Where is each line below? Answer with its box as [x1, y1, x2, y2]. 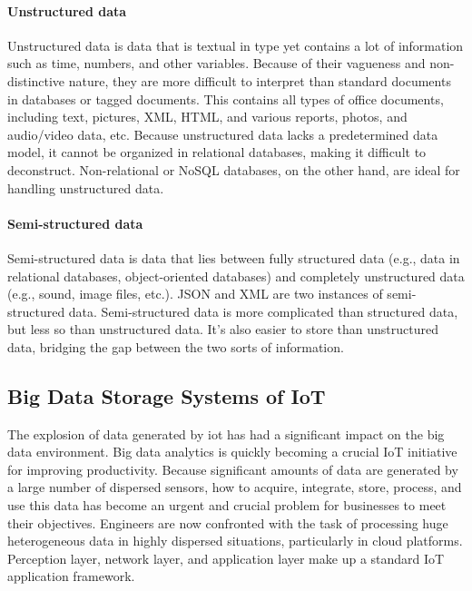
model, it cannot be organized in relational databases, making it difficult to [7, 143, 427, 162]
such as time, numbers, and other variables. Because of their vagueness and [7, 54, 426, 73]
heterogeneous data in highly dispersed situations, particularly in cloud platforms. [7, 531, 463, 550]
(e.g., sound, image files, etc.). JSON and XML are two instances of [7, 284, 383, 303]
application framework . [7, 566, 135, 586]
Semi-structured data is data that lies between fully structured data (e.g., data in [7, 248, 460, 267]
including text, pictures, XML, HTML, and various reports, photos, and [7, 107, 408, 126]
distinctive [7, 71, 65, 90]
